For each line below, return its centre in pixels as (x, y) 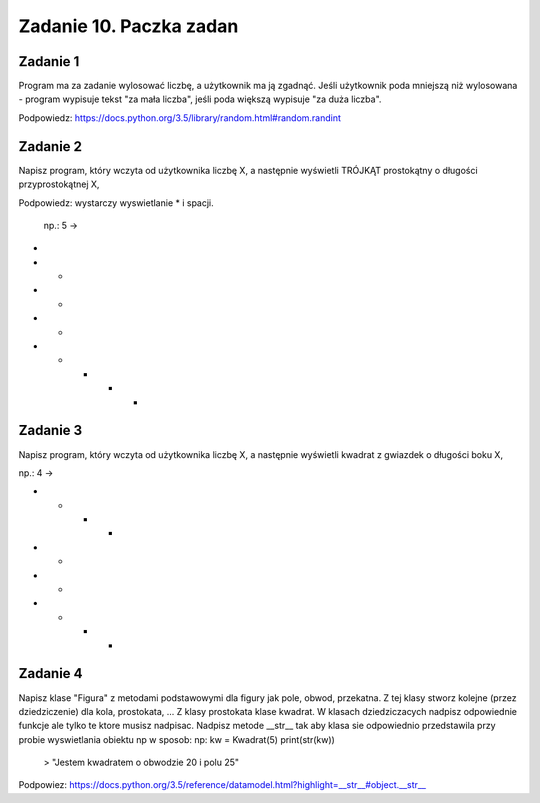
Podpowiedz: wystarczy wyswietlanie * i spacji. (116, 202)
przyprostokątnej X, (59, 184)
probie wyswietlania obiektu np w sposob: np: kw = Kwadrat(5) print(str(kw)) (176, 739)
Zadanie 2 (50, 146)
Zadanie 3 (50, 430)
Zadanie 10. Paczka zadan (128, 26)
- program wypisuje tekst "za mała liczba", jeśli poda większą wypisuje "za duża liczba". (200, 99)
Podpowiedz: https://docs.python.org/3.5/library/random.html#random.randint (180, 117)
